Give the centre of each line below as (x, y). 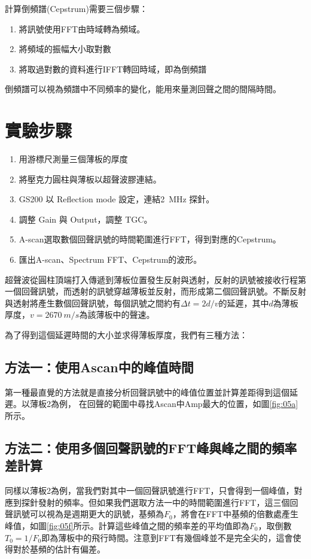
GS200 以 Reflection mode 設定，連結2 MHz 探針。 (117, 199)
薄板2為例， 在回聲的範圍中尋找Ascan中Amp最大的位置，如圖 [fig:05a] (164, 404)
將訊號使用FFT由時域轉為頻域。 (82, 28)
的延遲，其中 (244, 303)
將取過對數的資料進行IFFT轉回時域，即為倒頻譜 (113, 69)
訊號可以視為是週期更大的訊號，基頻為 (88, 514)
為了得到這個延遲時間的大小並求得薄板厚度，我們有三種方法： (126, 335)
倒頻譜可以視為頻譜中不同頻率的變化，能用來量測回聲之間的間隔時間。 (143, 89)
